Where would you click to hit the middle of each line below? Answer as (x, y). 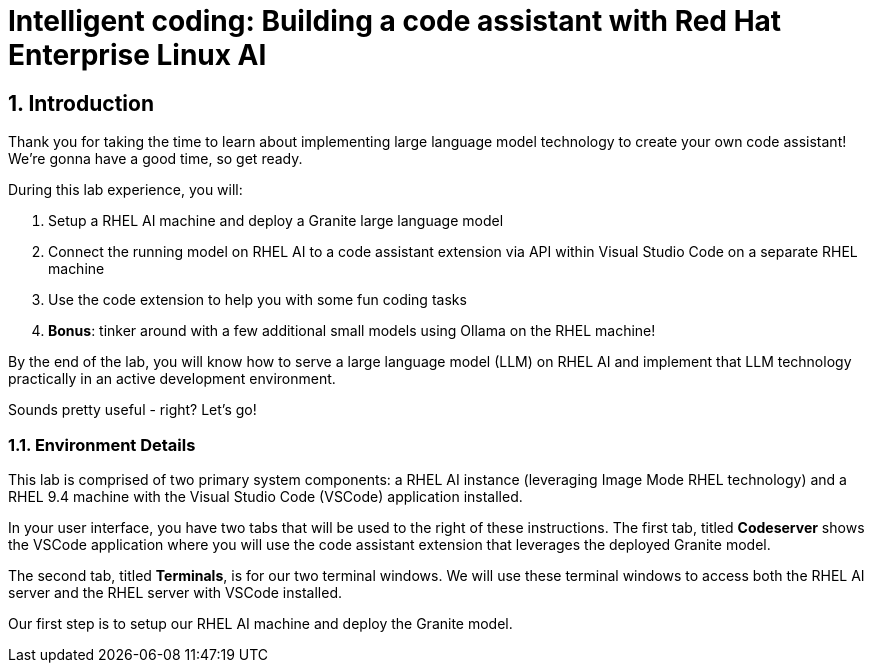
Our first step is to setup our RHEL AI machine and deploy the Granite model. (260, 623)
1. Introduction (81, 103)
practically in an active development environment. (172, 379)
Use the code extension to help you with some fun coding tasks (257, 300)
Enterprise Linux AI (137, 55)
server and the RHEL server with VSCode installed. (175, 592)
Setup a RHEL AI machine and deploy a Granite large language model (276, 221)
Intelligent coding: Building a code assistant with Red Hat (395, 21)
